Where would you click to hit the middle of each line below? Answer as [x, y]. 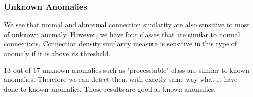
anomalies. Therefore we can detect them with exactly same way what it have [121, 79]
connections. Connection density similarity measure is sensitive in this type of [121, 44]
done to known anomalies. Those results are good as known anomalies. [110, 88]
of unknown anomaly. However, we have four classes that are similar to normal [122, 34]
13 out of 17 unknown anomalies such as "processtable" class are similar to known [126, 69]
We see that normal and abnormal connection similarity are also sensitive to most [127, 25]
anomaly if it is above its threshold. [57, 53]
